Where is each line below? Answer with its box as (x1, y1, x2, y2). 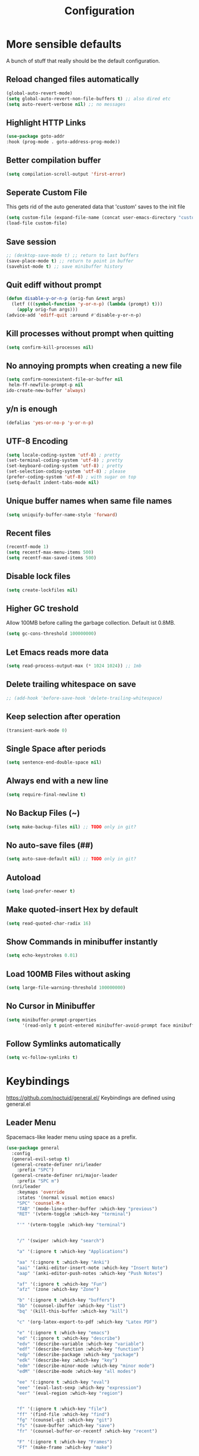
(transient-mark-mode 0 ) (6, 727, 68, 733)
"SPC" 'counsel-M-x (17, 1200, 65, 1206)
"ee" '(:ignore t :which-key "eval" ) (17, 1379, 110, 1385)
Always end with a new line (6, 776, 108, 786)
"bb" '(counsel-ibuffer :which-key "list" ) (17, 1303, 126, 1309)
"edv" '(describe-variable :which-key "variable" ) (17, 1341, 145, 1347)
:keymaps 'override (17, 1189, 65, 1195)
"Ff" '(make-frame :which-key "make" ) (17, 1444, 113, 1450)
